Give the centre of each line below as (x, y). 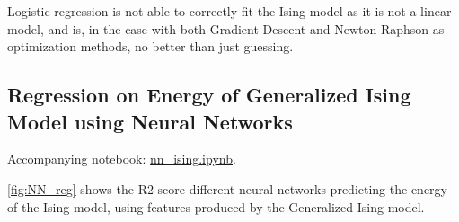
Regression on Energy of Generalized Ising (209, 95)
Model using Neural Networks (150, 121)
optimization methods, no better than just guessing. (150, 46)
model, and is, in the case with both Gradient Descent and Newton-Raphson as (226, 28)
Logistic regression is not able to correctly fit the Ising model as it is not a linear (229, 11)
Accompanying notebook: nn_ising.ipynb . (122, 159)
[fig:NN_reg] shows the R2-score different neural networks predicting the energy (227, 188)
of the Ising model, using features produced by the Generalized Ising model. (216, 206)
